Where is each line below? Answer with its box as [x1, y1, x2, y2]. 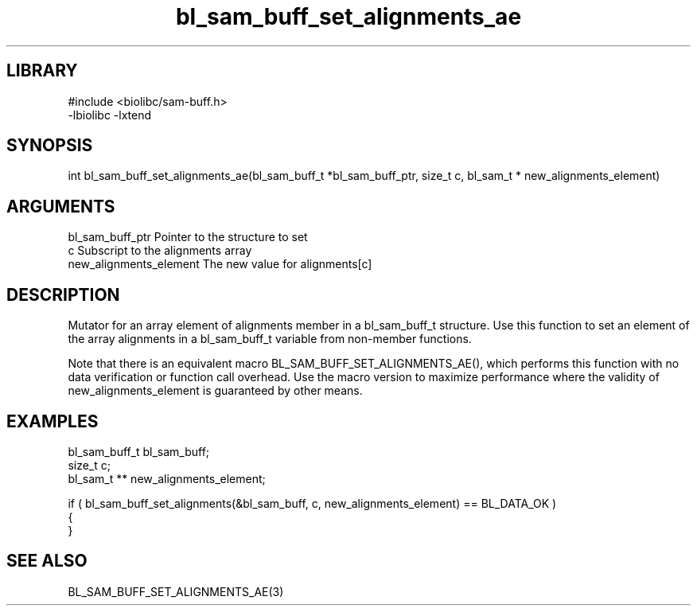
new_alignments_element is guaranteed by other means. [68, 384, 363, 398]
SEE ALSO [6, 551, 88, 571]
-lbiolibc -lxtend [68, 107, 152, 122]
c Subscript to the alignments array [68, 244, 252, 258]
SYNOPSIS [6, 135, 93, 156]
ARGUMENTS [6, 196, 115, 216]
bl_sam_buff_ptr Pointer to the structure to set [68, 230, 308, 244]
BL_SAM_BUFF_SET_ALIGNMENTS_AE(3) [68, 584, 284, 598]
